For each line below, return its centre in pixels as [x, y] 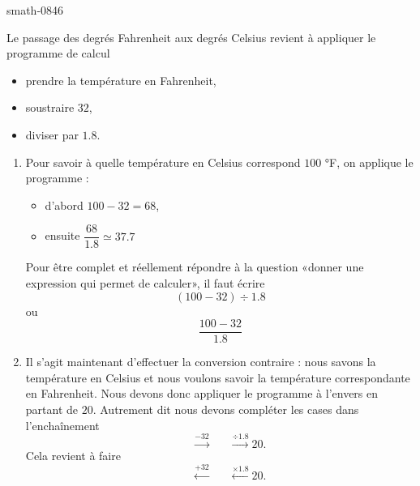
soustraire [50, 107]
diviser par [52, 134]
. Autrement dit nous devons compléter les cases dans [226, 409]
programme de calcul [58, 53]
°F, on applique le [369, 162]
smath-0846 [35, 10]
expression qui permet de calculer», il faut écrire [145, 283]
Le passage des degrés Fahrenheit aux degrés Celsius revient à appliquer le [191, 37]
